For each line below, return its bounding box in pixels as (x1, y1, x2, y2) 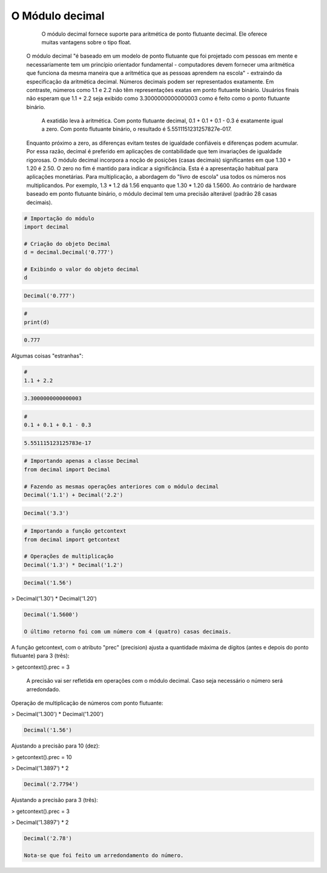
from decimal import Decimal (24, 466, 111, 473)
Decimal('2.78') (24, 835, 73, 841)
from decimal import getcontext (24, 536, 121, 543)
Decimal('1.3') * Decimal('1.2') (24, 561, 124, 568)
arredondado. (26, 685, 61, 693)
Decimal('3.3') (24, 510, 69, 516)
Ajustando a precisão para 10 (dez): (11, 742, 100, 749)
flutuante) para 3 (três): (11, 652, 70, 660)
